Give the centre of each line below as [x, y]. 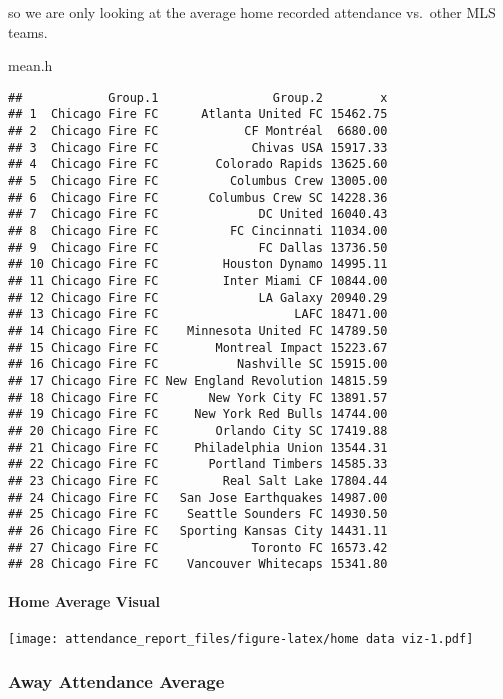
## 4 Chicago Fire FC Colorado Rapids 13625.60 [198, 164]
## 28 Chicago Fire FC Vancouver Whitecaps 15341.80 [198, 564]
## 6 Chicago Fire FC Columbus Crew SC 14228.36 [198, 197]
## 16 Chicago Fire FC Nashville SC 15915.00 [198, 364]
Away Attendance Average [116, 681]
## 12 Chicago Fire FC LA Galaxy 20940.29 [198, 297]
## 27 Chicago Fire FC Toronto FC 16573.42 [198, 547]
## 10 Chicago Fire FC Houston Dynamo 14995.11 [198, 264]
